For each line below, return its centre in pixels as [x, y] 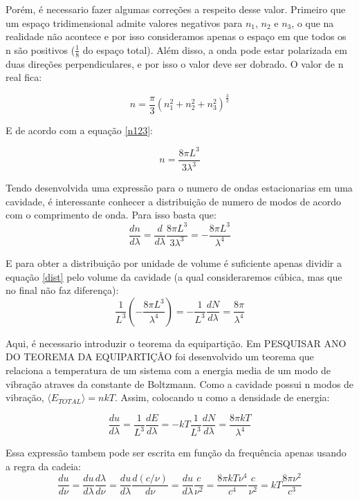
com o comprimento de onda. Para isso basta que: [111, 215]
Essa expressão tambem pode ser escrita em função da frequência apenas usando [176, 453]
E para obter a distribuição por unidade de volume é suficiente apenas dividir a [174, 262]
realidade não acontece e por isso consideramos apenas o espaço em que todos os [176, 36]
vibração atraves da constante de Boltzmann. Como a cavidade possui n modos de [180, 383]
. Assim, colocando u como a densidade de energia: [222, 397]
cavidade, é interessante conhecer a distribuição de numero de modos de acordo [174, 201]
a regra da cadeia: [43, 466]
